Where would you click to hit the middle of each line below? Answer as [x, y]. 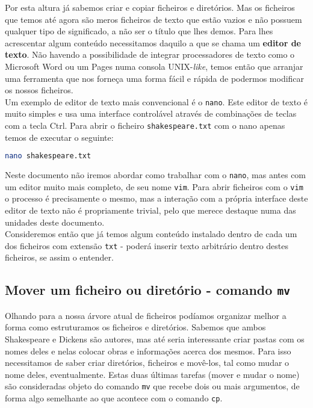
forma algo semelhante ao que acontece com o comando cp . [114, 398]
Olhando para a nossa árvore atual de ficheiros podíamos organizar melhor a [146, 315]
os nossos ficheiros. [39, 90]
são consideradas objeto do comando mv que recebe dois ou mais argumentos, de [152, 386]
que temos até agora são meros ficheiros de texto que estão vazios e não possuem [153, 19]
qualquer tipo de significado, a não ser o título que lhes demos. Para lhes [139, 31]
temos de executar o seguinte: [59, 137]
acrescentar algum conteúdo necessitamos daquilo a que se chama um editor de [153, 42]
